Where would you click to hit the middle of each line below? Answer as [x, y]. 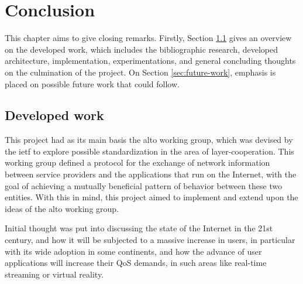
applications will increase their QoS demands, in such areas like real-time [136, 263]
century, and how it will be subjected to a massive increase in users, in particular [150, 240]
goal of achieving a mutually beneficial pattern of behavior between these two [144, 185]
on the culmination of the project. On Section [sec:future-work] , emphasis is [140, 72]
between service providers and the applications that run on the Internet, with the [151, 174]
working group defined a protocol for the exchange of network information [137, 162]
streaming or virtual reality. [54, 274]
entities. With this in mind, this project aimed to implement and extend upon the [151, 197]
